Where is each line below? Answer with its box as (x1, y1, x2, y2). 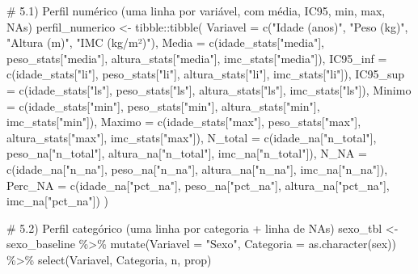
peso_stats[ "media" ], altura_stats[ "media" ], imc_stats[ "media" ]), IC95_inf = (6, 49, 387, 66)
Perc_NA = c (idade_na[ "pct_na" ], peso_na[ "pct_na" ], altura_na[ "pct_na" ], (6, 176, 390, 193)
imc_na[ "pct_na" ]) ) (6, 192, 109, 209)
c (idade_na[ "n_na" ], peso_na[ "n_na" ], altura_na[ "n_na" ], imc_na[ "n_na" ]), (6, 160, 388, 177)
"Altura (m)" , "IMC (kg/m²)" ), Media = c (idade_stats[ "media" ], (6, 34, 324, 51)
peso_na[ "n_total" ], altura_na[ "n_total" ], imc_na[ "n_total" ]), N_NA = (6, 145, 367, 162)
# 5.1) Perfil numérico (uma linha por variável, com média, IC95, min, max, (6, 2, 386, 19)
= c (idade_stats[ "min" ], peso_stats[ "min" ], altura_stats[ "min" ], (6, 97, 320, 114)
